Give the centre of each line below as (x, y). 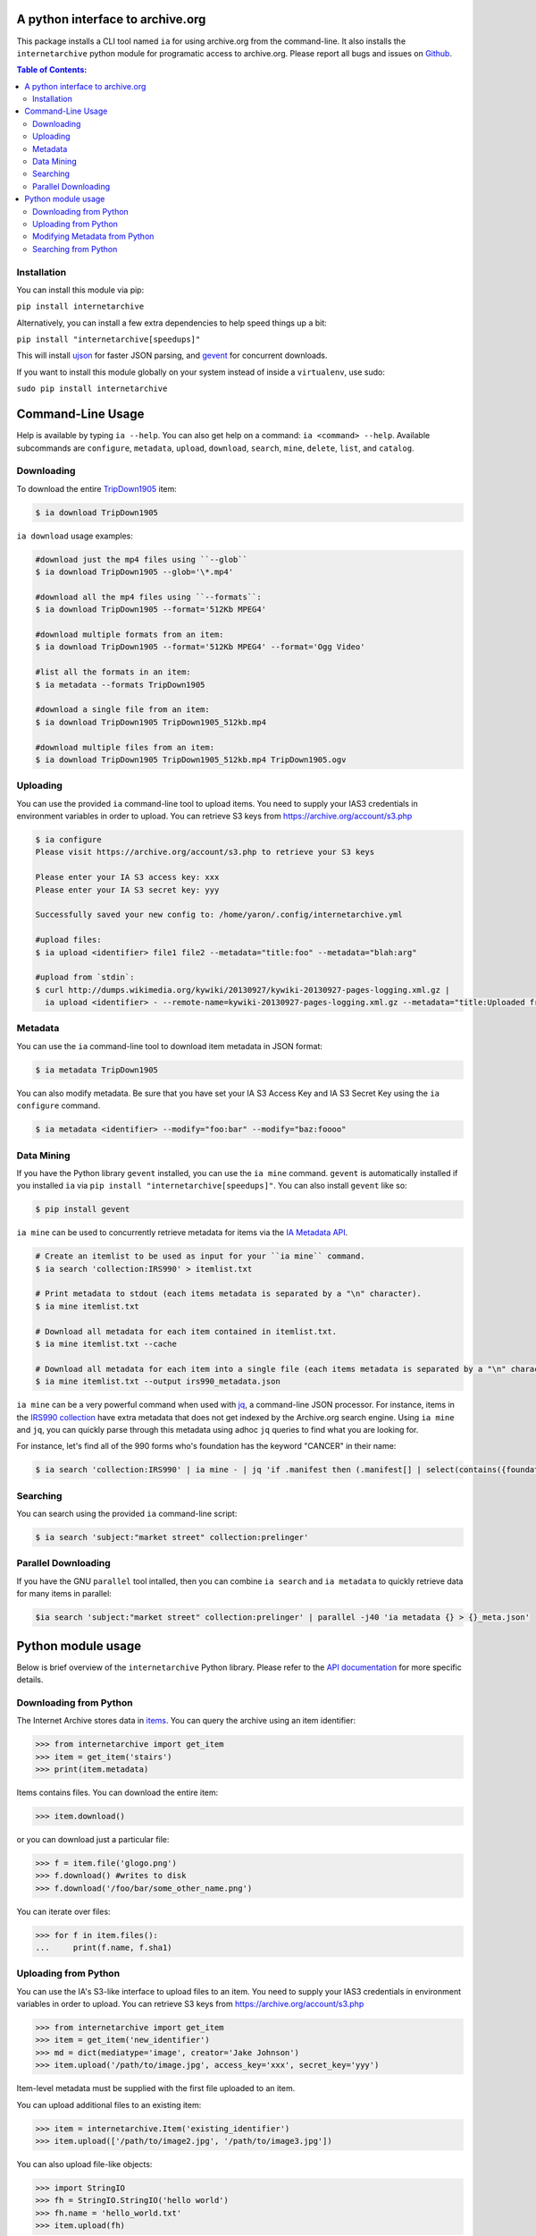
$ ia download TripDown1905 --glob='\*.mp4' (134, 572)
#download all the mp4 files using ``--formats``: (149, 597)
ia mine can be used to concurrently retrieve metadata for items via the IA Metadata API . (182, 1232)
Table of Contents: (52, 70)
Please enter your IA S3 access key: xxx (127, 877)
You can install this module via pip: (80, 290)
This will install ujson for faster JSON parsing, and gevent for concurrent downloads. (172, 356)
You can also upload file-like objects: (84, 2164)
